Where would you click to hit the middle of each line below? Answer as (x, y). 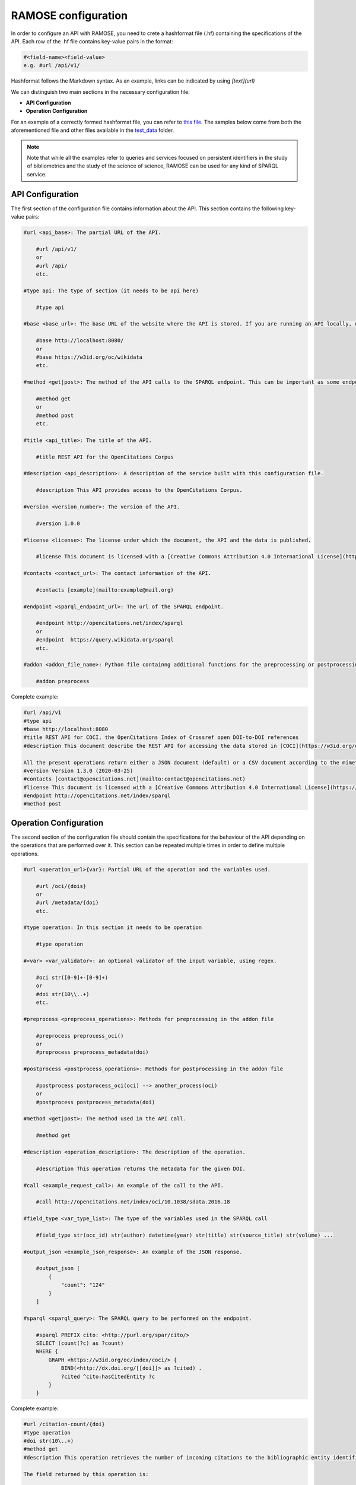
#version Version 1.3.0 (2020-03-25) (78, 770)
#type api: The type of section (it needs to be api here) (111, 290)
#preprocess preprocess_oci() (80, 1036)
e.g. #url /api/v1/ (52, 66)
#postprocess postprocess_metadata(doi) (96, 1102)
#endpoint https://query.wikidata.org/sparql (105, 640)
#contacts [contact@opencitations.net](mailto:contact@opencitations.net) (135, 779)
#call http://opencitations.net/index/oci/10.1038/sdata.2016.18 (133, 1202)
